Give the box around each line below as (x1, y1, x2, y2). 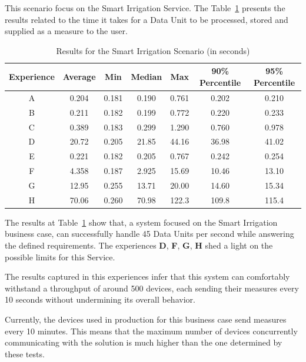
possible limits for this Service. (5, 250, 115, 263)
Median (131, 71, 162, 83)
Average (62, 71, 96, 83)
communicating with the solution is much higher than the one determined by (5, 336, 282, 348)
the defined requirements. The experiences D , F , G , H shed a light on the (5, 239, 273, 251)
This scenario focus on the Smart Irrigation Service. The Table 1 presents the (5, 2, 285, 14)
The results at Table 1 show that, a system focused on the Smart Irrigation (5, 216, 278, 228)
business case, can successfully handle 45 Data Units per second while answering (5, 227, 294, 240)
